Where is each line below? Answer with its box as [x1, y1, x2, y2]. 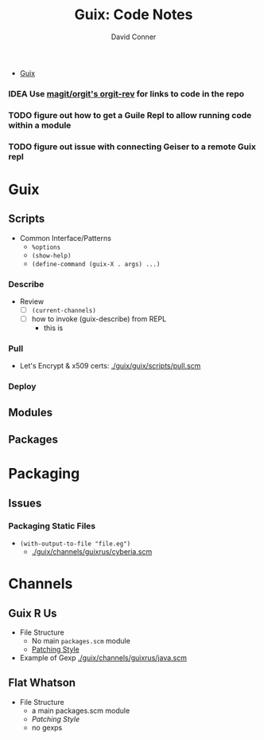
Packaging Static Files [8, 520, 96, 531]
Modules [8, 405, 53, 419]
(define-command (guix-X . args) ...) [31, 260, 161, 268]
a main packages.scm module [31, 706, 130, 715]
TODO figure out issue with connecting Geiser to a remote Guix [8, 141, 256, 152]
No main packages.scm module [31, 636, 131, 645]
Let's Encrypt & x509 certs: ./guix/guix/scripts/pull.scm [19, 361, 201, 371]
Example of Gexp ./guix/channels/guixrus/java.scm [19, 653, 187, 663]
